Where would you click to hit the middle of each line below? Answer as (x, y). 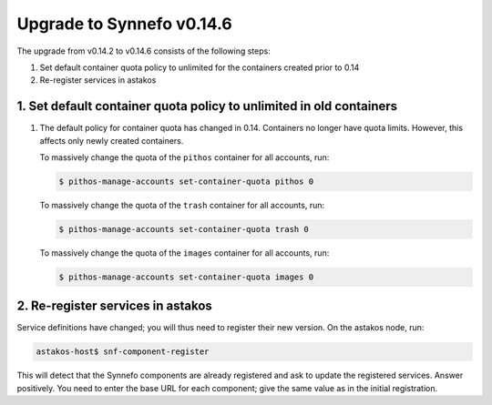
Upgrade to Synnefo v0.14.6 (124, 24)
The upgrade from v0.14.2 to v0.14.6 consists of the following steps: (143, 51)
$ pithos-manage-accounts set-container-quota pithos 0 (186, 182)
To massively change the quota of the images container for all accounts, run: (184, 253)
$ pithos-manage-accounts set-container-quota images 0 (186, 277)
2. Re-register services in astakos (115, 306)
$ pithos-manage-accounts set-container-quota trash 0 (184, 229)
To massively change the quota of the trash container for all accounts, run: (182, 205)
